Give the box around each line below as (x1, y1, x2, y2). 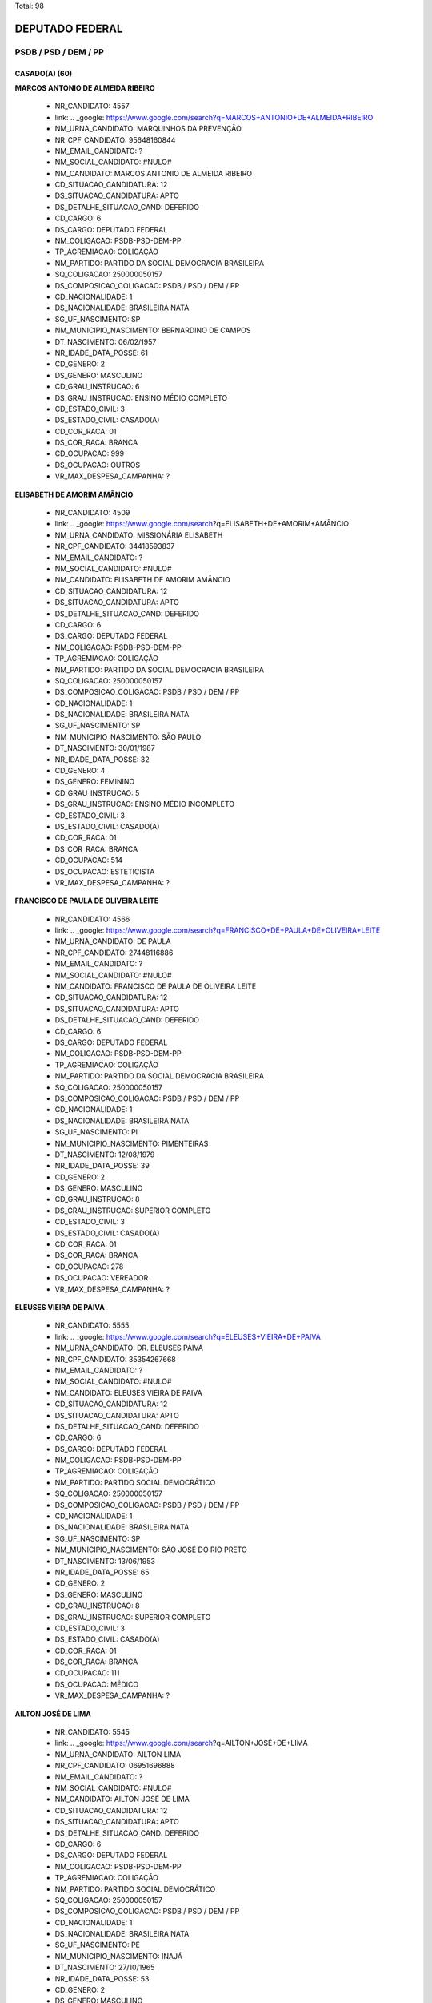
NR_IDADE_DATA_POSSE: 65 (54, 1567, 150, 1577)
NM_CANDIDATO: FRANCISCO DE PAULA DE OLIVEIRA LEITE (54, 981, 257, 991)
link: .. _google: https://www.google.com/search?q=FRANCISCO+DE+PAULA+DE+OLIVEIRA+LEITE (54, 925, 381, 935)
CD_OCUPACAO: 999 (54, 449, 124, 458)
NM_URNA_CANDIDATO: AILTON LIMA (54, 1749, 182, 1759)
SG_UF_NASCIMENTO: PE (54, 1940, 140, 1950)
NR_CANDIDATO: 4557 (54, 101, 130, 111)
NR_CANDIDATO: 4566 (54, 914, 130, 924)
